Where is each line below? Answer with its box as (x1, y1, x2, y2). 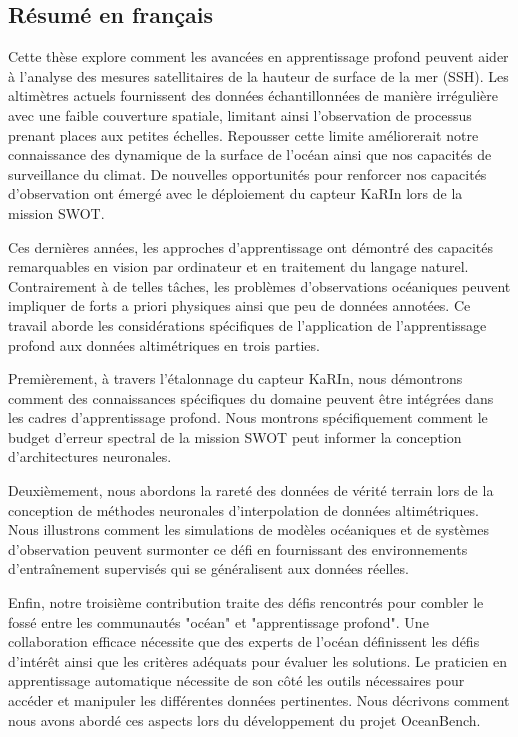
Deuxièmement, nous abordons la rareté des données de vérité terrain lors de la (8, 480, 494, 501)
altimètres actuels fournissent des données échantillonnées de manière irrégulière (8, 85, 498, 106)
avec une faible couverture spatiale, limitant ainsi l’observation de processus (8, 104, 472, 125)
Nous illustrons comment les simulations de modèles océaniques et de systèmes (8, 519, 490, 540)
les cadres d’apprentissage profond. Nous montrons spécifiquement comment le (8, 407, 488, 428)
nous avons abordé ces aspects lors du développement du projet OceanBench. (8, 709, 481, 730)
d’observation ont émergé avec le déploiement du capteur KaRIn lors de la (8, 183, 463, 204)
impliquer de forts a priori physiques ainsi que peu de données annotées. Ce (8, 295, 471, 316)
